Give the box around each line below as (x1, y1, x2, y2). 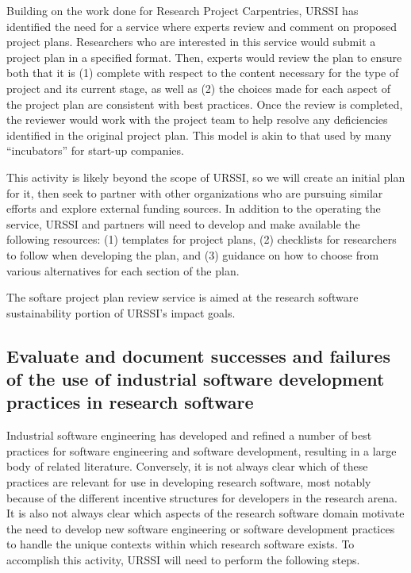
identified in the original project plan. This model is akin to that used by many (6, 126, 392, 143)
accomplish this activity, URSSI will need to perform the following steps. (6, 552, 360, 568)
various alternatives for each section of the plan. (6, 262, 240, 279)
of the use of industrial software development (6, 367, 385, 391)
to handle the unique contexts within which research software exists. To (6, 536, 355, 552)
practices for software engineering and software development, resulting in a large (6, 442, 397, 459)
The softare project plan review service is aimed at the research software (6, 289, 359, 306)
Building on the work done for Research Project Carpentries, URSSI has (6, 2, 359, 18)
